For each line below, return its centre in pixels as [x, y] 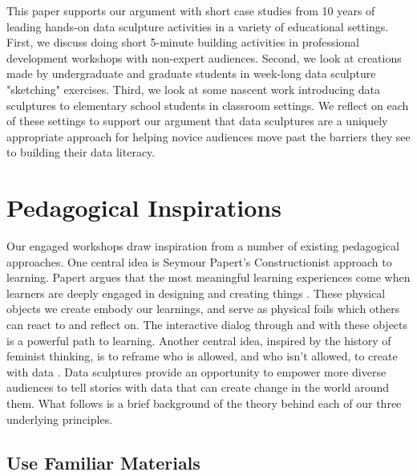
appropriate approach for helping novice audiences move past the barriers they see [208, 136]
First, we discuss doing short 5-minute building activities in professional [183, 42]
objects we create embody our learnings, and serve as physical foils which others [203, 309]
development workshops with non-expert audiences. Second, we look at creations [204, 57]
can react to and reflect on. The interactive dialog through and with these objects [207, 325]
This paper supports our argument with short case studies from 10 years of [191, 10]
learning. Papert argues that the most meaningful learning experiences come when [208, 277]
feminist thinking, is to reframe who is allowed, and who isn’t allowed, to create [202, 356]
